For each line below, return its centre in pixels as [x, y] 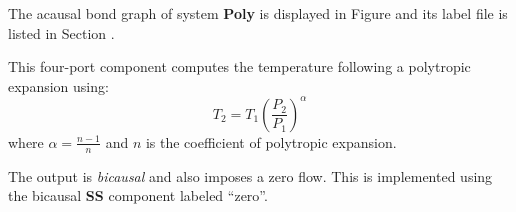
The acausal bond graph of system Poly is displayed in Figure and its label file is [258, 13]
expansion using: [58, 85]
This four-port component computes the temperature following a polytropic [239, 66]
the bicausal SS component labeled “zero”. [138, 195]
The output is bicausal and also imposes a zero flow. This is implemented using [250, 175]
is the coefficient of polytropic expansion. [271, 141]
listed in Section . [61, 32]
